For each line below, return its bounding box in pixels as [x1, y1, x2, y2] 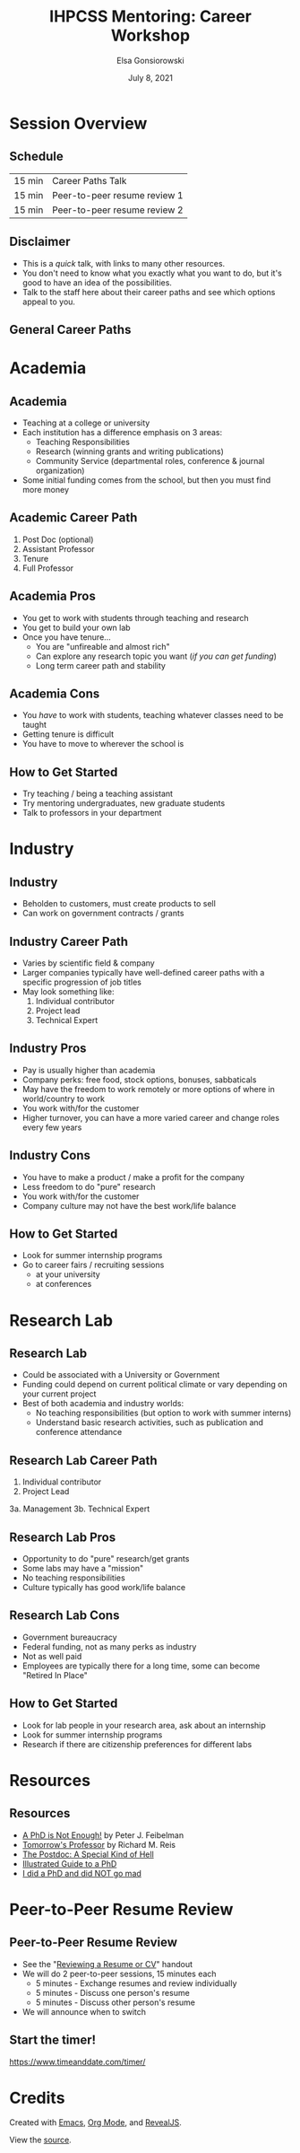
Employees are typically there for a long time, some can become [21, 1660, 261, 1671]
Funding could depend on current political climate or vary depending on [21, 1379, 288, 1390]
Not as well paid [21, 1650, 82, 1661]
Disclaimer [9, 234, 71, 249]
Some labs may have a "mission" [21, 1563, 144, 1574]
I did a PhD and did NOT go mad [21, 1868, 141, 1878]
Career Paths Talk [52, 174, 127, 187]
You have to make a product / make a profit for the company [21, 1171, 244, 1182]
